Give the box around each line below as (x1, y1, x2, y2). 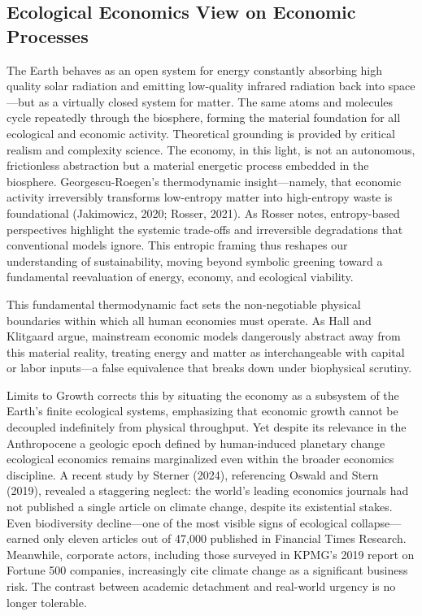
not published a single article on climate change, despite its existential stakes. (7, 498, 393, 515)
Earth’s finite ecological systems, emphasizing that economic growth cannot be (7, 402, 398, 419)
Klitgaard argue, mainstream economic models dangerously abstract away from (7, 328, 401, 345)
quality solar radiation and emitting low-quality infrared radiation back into (7, 77, 385, 94)
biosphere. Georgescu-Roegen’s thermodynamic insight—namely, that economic (7, 172, 402, 189)
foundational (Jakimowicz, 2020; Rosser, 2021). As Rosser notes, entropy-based (7, 204, 400, 221)
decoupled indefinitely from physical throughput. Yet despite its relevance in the (7, 419, 407, 436)
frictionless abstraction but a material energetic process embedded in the (7, 157, 369, 174)
